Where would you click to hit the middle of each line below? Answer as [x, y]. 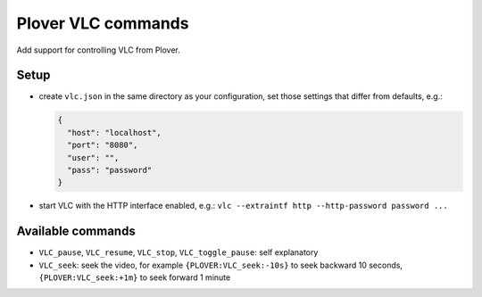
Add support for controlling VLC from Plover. [98, 50]
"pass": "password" [110, 170]
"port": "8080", [103, 145]
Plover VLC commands [103, 23]
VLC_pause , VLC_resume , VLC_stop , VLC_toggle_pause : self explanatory [179, 252]
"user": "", [93, 157]
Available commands [76, 231]
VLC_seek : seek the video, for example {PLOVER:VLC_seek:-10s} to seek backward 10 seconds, [221, 265]
